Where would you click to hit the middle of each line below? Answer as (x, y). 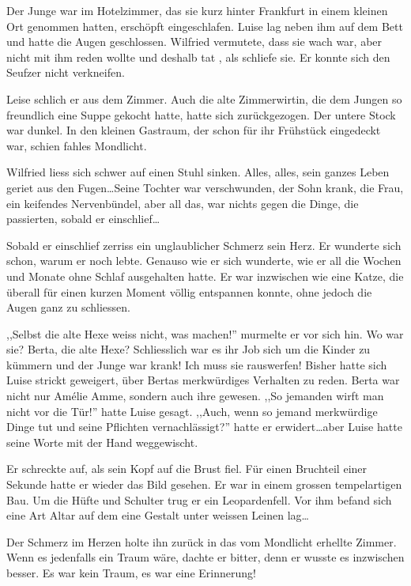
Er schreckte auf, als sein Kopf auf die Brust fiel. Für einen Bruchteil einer (187, 469)
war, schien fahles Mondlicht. (77, 145)
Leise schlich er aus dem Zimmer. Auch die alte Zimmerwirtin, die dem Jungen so (204, 98)
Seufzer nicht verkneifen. (66, 72)
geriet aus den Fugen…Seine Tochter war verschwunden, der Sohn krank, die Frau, (205, 187)
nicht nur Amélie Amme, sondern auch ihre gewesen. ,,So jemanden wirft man (195, 396)
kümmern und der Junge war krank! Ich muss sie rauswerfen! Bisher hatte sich (197, 364)
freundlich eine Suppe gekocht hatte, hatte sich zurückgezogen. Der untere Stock (201, 114)
